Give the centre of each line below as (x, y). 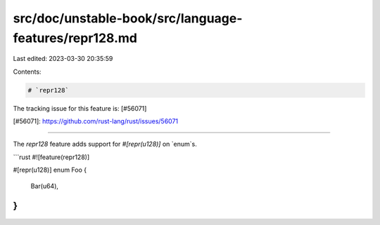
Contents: (27, 71)
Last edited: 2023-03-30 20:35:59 (63, 59)
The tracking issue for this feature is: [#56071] (80, 108)
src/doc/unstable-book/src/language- (128, 18)
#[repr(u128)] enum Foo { (50, 170)
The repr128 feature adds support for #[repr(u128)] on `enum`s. (105, 144)
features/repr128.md (75, 38)
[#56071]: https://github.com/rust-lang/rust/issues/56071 (96, 121)
